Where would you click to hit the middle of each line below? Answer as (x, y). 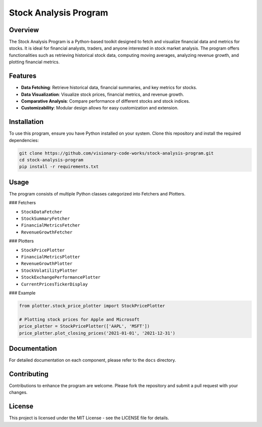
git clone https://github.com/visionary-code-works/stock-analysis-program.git (116, 153)
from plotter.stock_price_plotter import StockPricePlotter (92, 306)
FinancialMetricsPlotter (50, 257)
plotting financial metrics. (34, 62)
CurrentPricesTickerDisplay (55, 284)
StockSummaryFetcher (46, 219)
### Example (22, 293)
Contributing (29, 374)
